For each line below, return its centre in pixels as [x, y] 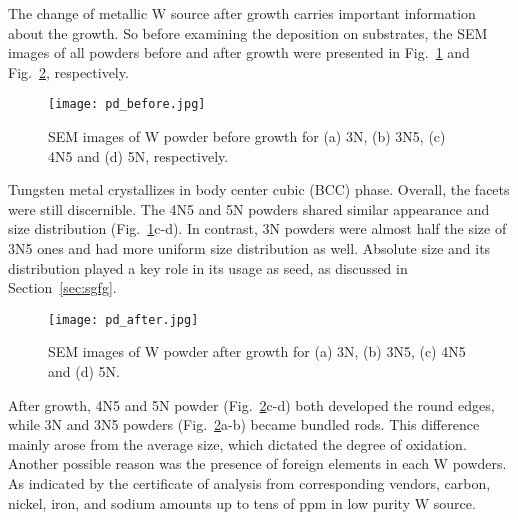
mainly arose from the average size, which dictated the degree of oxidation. [237, 443]
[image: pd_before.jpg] [127, 104]
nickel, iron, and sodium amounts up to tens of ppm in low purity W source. [242, 502]
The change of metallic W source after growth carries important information [242, 13]
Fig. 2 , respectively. [68, 71]
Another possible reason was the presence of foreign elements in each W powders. [257, 463]
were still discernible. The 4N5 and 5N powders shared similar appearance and [249, 208]
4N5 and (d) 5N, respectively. [138, 155]
